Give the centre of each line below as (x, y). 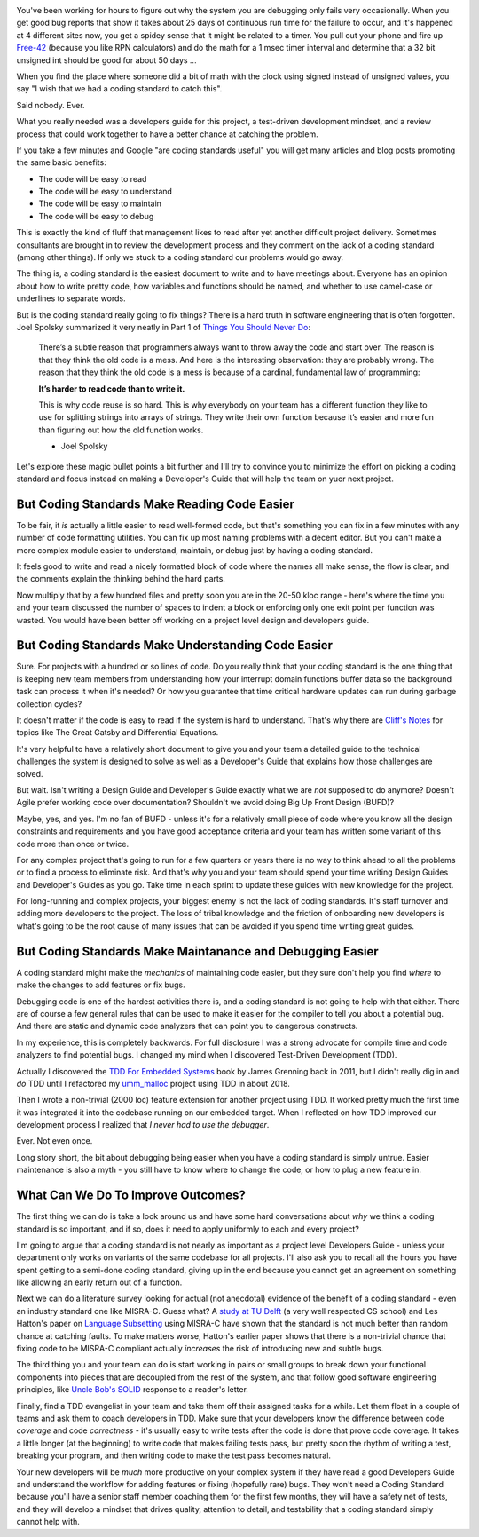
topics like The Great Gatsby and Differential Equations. (118, 733)
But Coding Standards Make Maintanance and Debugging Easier (197, 951)
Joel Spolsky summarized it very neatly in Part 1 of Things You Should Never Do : (163, 327)
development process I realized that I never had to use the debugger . (143, 1125)
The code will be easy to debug (96, 216)
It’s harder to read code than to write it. (112, 388)
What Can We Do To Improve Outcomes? (131, 1196)
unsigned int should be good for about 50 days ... (106, 60)
